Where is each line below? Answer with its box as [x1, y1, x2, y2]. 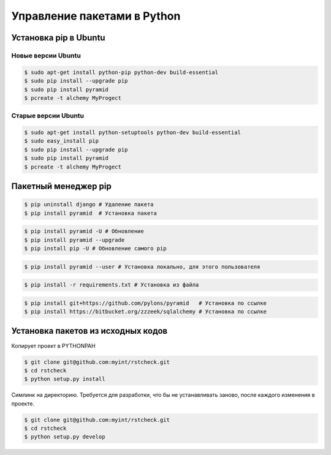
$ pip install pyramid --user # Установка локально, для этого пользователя [24, 263, 261, 270]
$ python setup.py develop [24, 434, 105, 440]
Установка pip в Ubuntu [11, 32, 105, 43]
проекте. [11, 400, 35, 407]
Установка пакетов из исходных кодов [11, 326, 168, 336]
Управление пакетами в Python [11, 9, 181, 23]
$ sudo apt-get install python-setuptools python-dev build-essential [24, 129, 242, 136]
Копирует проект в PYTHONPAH [11, 342, 96, 349]
